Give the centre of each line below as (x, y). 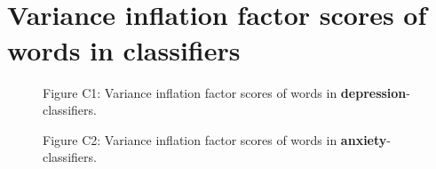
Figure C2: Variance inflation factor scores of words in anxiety (215, 139)
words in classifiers (124, 49)
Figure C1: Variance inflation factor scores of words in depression (225, 92)
